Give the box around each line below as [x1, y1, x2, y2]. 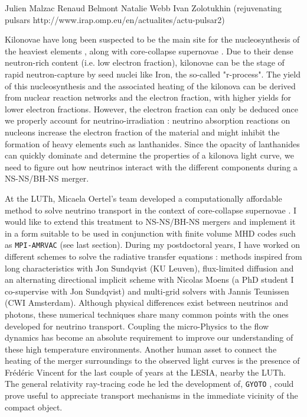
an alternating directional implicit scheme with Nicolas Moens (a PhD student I [5, 273, 294, 286]
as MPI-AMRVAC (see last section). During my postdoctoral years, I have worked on [5, 238, 301, 251]
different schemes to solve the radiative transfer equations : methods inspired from [5, 250, 302, 262]
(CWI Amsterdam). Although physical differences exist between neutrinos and [5, 296, 288, 309]
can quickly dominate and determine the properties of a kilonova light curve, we [5, 149, 294, 161]
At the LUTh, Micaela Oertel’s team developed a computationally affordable [5, 192, 282, 204]
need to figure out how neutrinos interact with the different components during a [5, 160, 298, 173]
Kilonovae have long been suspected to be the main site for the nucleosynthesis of [5, 33, 300, 46]
